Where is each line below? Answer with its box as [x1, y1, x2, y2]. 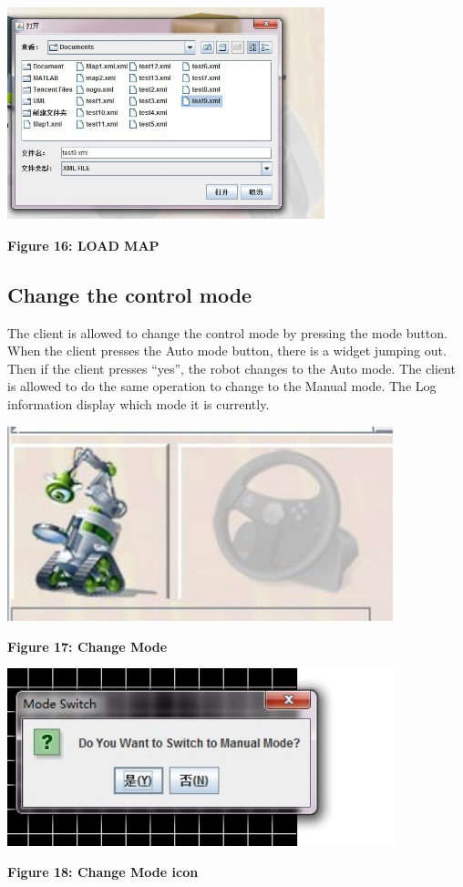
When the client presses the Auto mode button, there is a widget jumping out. [7, 341, 447, 360]
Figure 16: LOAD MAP [7, 235, 159, 254]
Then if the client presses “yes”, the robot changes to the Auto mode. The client [7, 358, 456, 377]
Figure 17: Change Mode [7, 636, 168, 655]
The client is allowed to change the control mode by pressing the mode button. [7, 323, 448, 342]
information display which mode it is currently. [7, 394, 270, 413]
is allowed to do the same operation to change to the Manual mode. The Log [7, 376, 437, 396]
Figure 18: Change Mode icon [7, 861, 199, 881]
